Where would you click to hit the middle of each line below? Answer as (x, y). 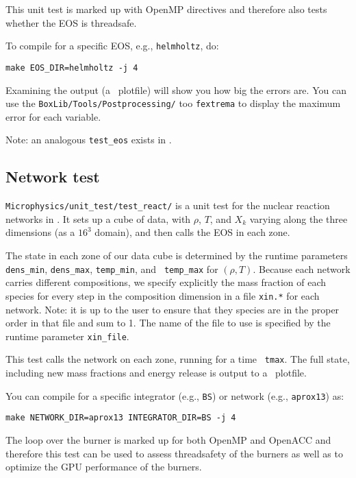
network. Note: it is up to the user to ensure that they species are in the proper (173, 309)
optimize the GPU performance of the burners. (104, 467)
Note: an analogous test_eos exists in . (89, 140)
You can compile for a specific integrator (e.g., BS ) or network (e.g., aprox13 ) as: (175, 395)
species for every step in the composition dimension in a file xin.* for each (163, 295)
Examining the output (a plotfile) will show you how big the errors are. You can (176, 89)
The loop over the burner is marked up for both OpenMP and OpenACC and (168, 439)
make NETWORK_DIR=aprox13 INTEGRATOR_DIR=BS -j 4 (121, 418)
